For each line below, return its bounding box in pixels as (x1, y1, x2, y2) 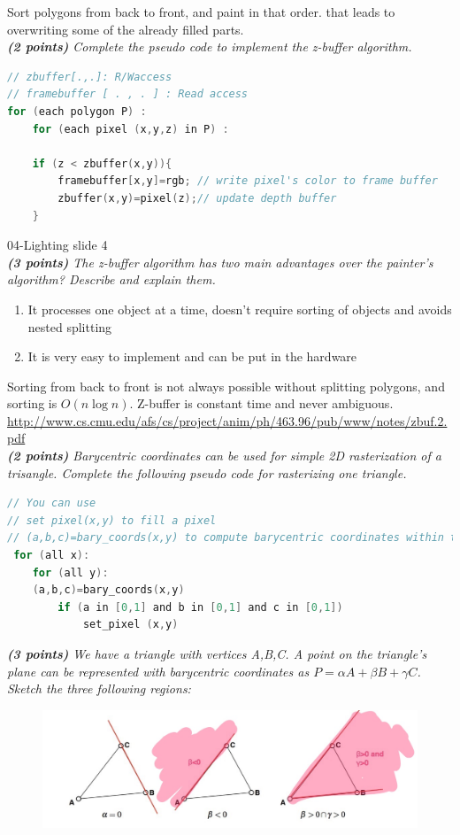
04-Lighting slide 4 (7, 236, 108, 254)
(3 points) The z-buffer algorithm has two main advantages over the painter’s (7, 252, 433, 271)
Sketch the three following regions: (7, 679, 191, 698)
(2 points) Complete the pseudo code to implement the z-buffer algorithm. (7, 37, 412, 56)
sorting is (7, 394, 57, 413)
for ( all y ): (32, 566, 109, 579)
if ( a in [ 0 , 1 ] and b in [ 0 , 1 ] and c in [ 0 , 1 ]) (57, 600, 343, 614)
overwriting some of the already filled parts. (7, 19, 244, 38)
